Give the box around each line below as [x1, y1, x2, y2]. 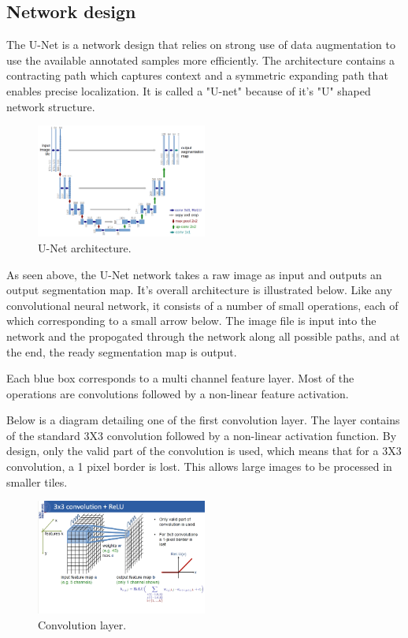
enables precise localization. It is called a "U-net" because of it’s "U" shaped [6, 82, 371, 99]
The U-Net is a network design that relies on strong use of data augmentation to [6, 36, 395, 53]
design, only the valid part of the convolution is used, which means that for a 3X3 [6, 442, 402, 459]
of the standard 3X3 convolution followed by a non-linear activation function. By [6, 427, 397, 443]
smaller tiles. [6, 473, 68, 490]
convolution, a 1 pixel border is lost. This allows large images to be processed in [6, 458, 392, 475]
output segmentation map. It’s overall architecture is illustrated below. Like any [6, 282, 392, 298]
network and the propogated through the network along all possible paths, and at [6, 327, 400, 344]
